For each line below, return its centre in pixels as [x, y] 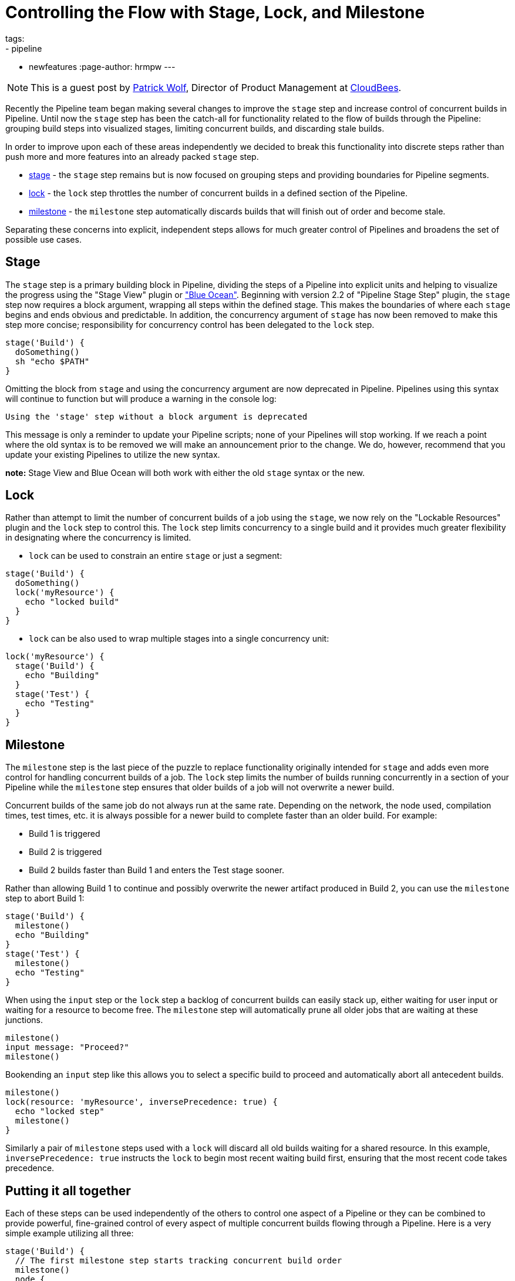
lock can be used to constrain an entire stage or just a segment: [156, 556]
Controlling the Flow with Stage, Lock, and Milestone [215, 12]
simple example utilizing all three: [70, 1233]
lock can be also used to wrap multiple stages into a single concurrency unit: [179, 639]
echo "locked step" [60, 1111]
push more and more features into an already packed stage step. [132, 156]
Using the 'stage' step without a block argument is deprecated [156, 416]
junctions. [24, 1020]
